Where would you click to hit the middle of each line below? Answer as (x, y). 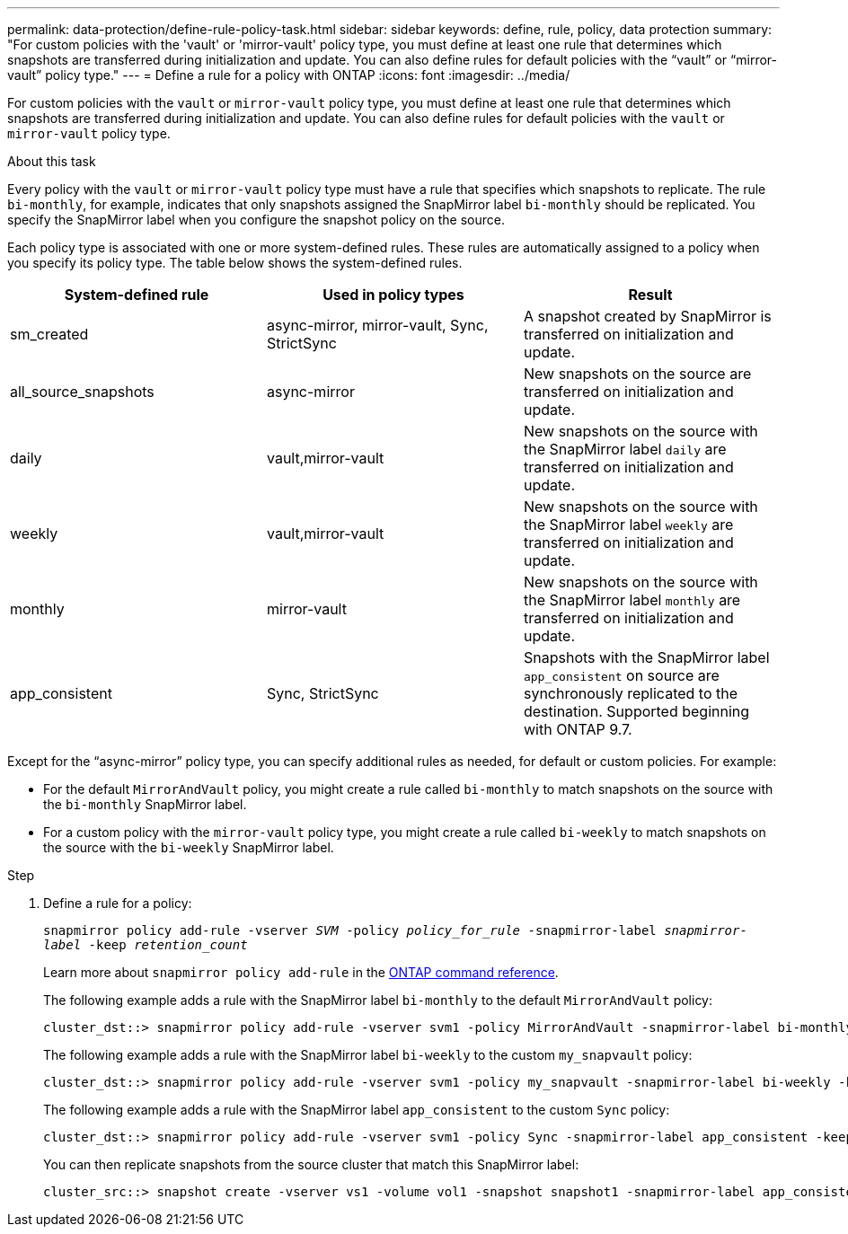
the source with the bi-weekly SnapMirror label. (189, 847)
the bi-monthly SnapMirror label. (145, 804)
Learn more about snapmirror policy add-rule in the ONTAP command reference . (301, 972)
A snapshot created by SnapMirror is (647, 316)
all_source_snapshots (82, 392)
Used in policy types (393, 295)
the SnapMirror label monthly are (632, 600)
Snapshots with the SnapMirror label (646, 657)
